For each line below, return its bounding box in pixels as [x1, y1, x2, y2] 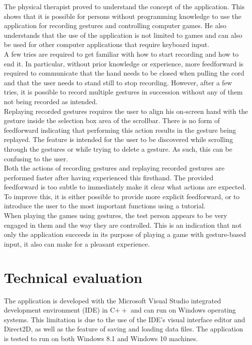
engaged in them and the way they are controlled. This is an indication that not [4, 220, 242, 230]
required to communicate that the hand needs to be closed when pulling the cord [4, 68, 245, 78]
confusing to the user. [4, 153, 68, 163]
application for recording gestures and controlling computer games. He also [4, 20, 227, 31]
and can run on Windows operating [130, 305, 236, 315]
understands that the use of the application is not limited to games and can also [4, 30, 242, 40]
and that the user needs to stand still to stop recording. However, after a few [4, 77, 232, 87]
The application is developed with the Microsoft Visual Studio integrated [4, 295, 221, 305]
